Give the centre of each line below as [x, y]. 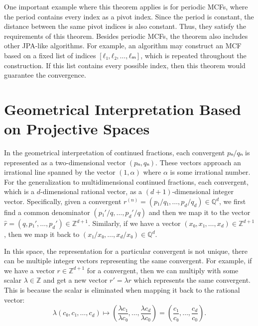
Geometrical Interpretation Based [123, 109]
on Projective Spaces [77, 129]
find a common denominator [47, 212]
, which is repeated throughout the [193, 55]
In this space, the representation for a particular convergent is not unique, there [126, 251]
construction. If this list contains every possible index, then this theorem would [125, 65]
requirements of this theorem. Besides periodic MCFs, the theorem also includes [126, 36]
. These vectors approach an [198, 162]
